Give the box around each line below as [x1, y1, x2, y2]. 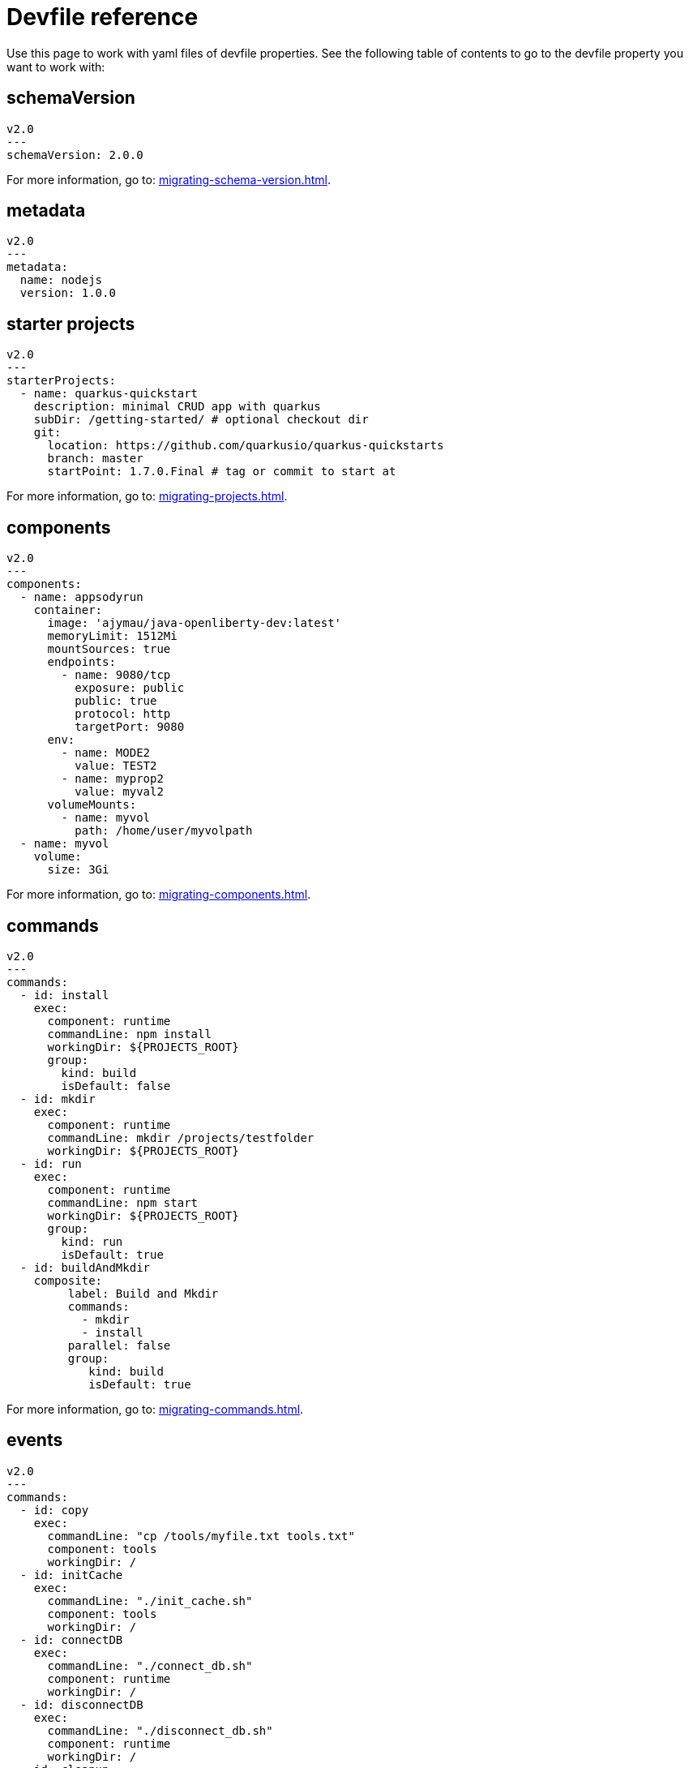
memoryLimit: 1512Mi [47, 629, 178, 643]
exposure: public [75, 681, 185, 695]
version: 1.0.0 [19, 286, 116, 300]
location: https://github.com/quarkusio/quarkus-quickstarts [47, 439, 444, 453]
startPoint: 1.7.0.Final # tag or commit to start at [47, 465, 396, 478]
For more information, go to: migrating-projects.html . [6, 489, 288, 504]
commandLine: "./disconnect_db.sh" [47, 1723, 273, 1737]
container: [33, 603, 103, 617]
